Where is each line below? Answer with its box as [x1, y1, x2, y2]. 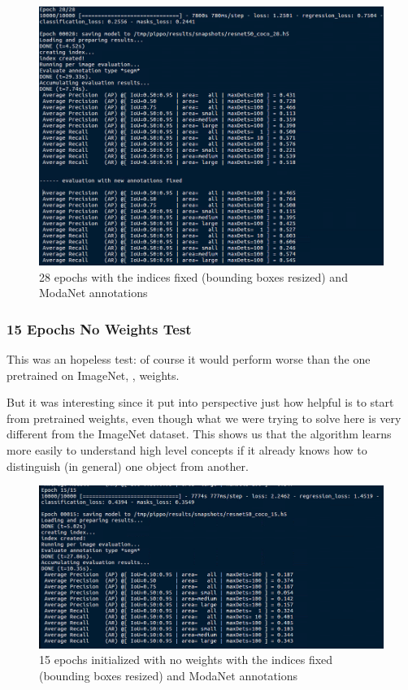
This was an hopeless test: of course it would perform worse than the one [7, 350, 371, 367]
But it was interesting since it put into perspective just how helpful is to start [7, 394, 394, 411]
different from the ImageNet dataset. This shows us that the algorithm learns [7, 425, 392, 442]
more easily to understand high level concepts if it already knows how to [7, 441, 367, 458]
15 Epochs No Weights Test [7, 318, 192, 339]
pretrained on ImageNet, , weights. [7, 366, 180, 383]
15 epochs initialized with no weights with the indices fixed [39, 651, 333, 668]
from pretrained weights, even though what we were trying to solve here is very [7, 409, 401, 426]
